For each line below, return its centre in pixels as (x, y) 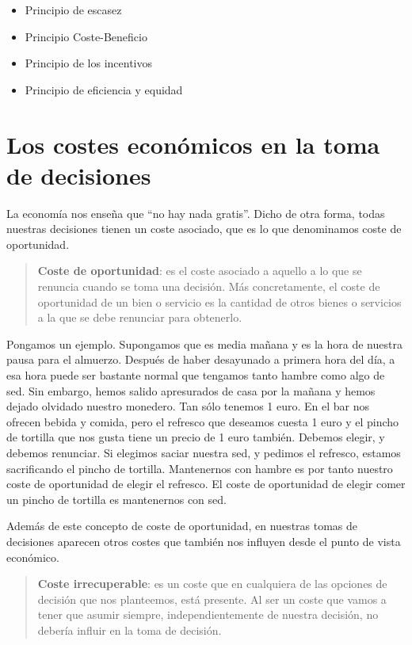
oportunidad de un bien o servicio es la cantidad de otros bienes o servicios (219, 302)
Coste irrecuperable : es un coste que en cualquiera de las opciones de (212, 584)
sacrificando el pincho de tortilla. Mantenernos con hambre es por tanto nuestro (200, 468)
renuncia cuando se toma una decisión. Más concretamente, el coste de (209, 286)
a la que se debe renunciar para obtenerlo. (140, 317)
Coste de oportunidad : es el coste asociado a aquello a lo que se (200, 271)
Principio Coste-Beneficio (86, 36)
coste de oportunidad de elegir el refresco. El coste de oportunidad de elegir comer (206, 484)
